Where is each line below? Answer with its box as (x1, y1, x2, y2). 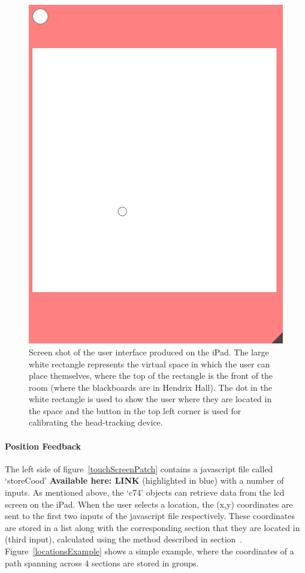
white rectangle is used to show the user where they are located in (29, 393, 272, 405)
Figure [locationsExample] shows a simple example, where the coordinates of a (5, 545, 294, 557)
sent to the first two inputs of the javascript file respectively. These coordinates (5, 509, 295, 522)
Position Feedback (5, 439, 81, 452)
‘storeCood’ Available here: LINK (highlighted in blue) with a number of (5, 474, 284, 487)
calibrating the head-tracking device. (29, 416, 163, 429)
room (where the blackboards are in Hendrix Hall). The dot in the (29, 381, 272, 393)
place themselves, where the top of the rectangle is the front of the (29, 369, 273, 382)
